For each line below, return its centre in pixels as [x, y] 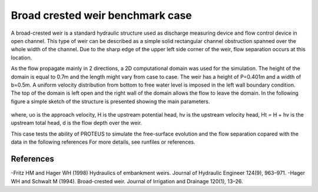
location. [21, 57]
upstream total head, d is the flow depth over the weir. [77, 123]
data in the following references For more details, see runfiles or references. [103, 142]
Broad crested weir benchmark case [101, 15]
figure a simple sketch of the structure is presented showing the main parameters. [110, 101]
